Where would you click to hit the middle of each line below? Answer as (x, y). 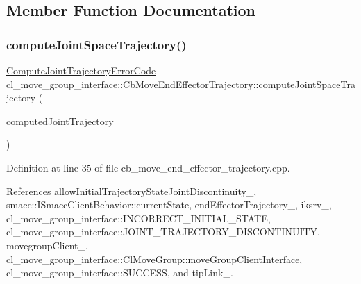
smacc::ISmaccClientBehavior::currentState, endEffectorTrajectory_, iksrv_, (169, 204)
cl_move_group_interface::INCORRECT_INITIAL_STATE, (138, 218)
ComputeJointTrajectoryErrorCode (81, 70)
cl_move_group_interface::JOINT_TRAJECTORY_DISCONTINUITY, (163, 232)
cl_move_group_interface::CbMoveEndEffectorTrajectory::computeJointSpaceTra (181, 84)
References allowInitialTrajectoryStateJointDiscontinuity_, (132, 191)
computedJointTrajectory (60, 120)
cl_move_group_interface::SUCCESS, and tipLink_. (120, 273)
